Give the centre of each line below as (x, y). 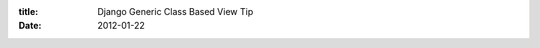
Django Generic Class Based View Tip (175, 11)
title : (28, 11)
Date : (30, 26)
